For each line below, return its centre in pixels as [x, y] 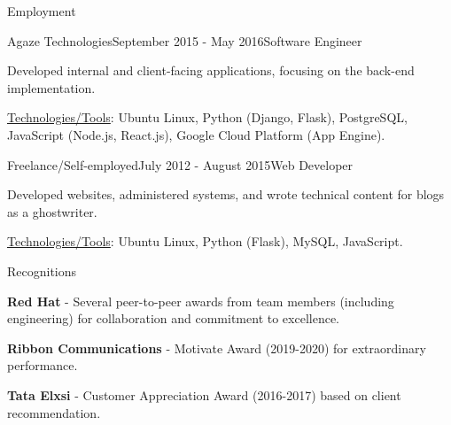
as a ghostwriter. [52, 211]
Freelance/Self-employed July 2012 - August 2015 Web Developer [180, 164]
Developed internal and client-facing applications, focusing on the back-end [211, 70]
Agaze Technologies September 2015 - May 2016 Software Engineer [185, 40]
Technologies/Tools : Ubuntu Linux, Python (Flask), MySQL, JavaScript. [205, 241]
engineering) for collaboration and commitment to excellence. [174, 318]
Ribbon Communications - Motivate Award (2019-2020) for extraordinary [217, 348]
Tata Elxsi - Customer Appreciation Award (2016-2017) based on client [204, 394]
